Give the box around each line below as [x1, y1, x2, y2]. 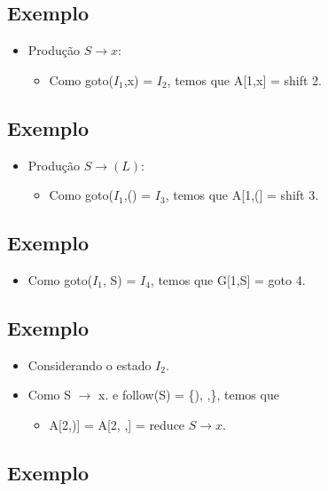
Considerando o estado [27, 355, 152, 374]
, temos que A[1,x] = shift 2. [167, 70, 322, 89]
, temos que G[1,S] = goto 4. [150, 270, 306, 289]
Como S [27, 385, 72, 404]
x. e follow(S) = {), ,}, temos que [98, 385, 279, 404]
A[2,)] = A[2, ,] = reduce [49, 415, 185, 433]
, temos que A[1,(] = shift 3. [165, 186, 319, 204]
